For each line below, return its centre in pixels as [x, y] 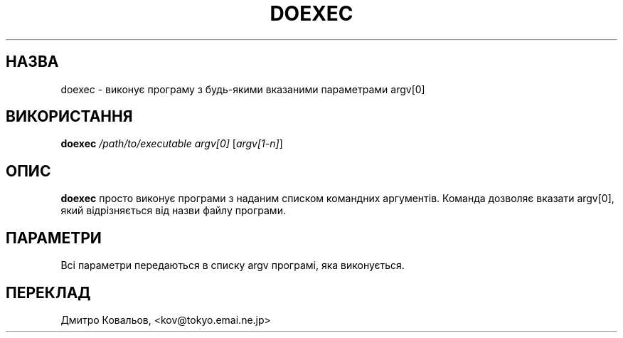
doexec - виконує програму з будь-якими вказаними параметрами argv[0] [243, 89]
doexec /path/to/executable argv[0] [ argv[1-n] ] [172, 144]
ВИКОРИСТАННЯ [69, 117]
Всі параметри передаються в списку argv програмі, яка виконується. [233, 265]
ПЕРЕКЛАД [48, 292]
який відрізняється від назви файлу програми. [173, 211]
